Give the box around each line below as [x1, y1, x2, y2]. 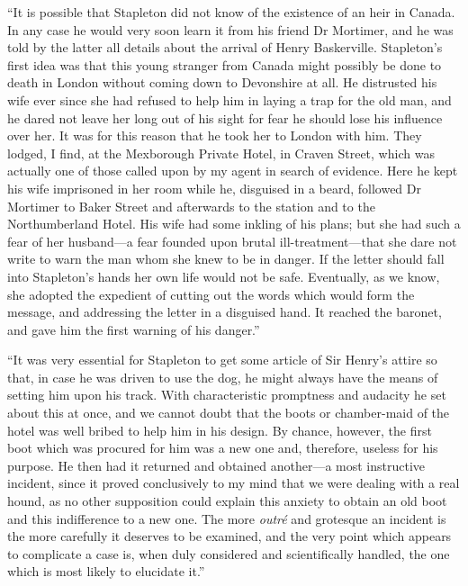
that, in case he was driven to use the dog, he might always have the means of [7, 367, 438, 386]
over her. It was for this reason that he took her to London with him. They [7, 126, 422, 145]
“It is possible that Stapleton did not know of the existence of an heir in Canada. [7, 3, 455, 21]
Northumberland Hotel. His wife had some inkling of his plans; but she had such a [7, 214, 461, 233]
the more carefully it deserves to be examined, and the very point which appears [7, 527, 452, 545]
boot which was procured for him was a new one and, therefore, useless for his [7, 438, 438, 457]
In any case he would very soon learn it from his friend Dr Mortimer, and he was [7, 20, 454, 39]
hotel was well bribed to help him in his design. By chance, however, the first [7, 420, 432, 439]
